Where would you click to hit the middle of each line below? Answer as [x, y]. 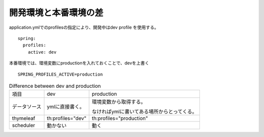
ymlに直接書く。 [66, 107]
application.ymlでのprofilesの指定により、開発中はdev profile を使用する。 [84, 27]
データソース [27, 107]
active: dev [42, 52]
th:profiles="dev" [66, 118]
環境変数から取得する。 [119, 102]
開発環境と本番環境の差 [56, 13]
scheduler [23, 125]
